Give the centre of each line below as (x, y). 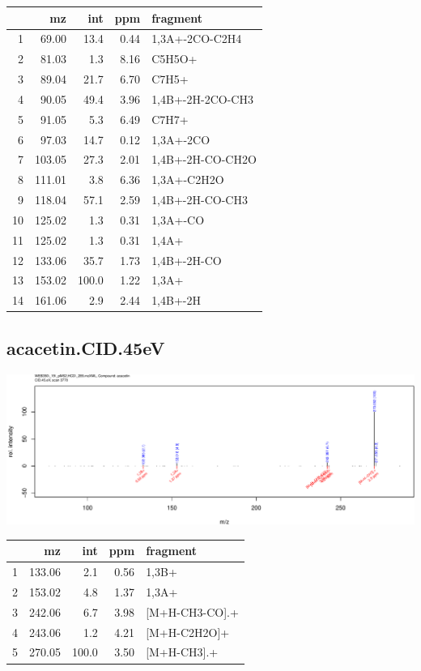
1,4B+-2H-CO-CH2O (204, 159)
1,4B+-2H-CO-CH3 (200, 200)
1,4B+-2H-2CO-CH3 (202, 98)
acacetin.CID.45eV (86, 347)
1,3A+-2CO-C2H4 (197, 38)
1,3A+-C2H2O (188, 180)
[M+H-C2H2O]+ (188, 632)
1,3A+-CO (178, 219)
